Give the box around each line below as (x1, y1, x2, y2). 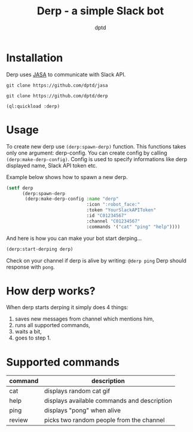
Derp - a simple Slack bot (36, 4, 164, 18)
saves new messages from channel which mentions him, (14, 315, 154, 323)
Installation (6, 51, 63, 64)
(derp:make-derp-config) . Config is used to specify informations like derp (6, 155, 188, 162)
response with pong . (6, 263, 55, 270)
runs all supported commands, (14, 322, 91, 329)
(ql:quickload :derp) (6, 103, 60, 109)
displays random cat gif (44, 387, 111, 395)
